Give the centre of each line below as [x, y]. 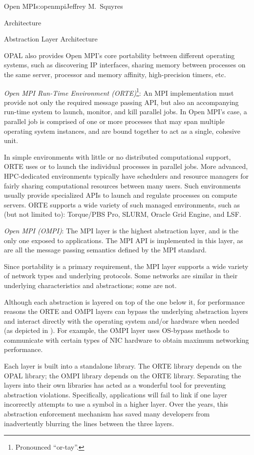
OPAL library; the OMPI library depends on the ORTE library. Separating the [123, 375]
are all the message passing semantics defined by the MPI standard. [105, 250]
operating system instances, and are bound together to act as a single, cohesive [122, 131]
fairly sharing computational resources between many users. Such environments [122, 185]
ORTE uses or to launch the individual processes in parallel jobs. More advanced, [126, 166]
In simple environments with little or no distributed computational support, [117, 156]
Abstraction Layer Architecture [51, 39]
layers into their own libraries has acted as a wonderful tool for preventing [115, 385]
